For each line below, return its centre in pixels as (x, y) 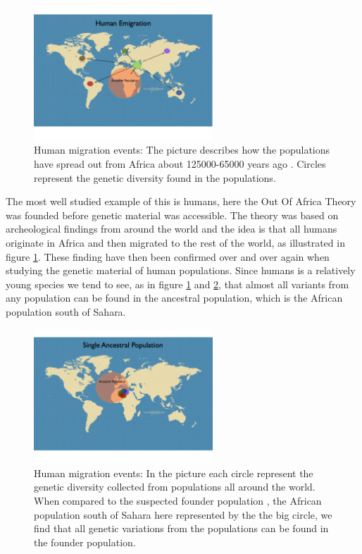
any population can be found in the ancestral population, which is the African (174, 298)
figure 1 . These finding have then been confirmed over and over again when (168, 256)
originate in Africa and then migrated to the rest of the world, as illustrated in (175, 242)
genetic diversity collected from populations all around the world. (175, 487)
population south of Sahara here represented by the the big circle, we (183, 514)
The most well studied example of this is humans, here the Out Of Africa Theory (181, 201)
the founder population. (85, 542)
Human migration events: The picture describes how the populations (182, 150)
